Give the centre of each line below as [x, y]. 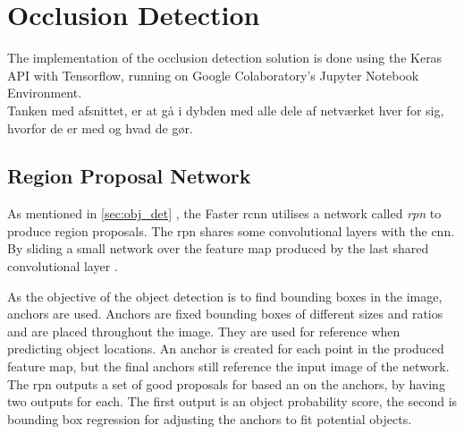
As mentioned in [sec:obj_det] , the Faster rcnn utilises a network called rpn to [224, 213]
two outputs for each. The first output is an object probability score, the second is [232, 401]
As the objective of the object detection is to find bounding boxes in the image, [225, 296]
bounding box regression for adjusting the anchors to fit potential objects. [210, 418]
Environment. [45, 93]
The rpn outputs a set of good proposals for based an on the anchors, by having [226, 383]
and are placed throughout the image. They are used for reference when [204, 331]
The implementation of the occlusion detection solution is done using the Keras [225, 58]
